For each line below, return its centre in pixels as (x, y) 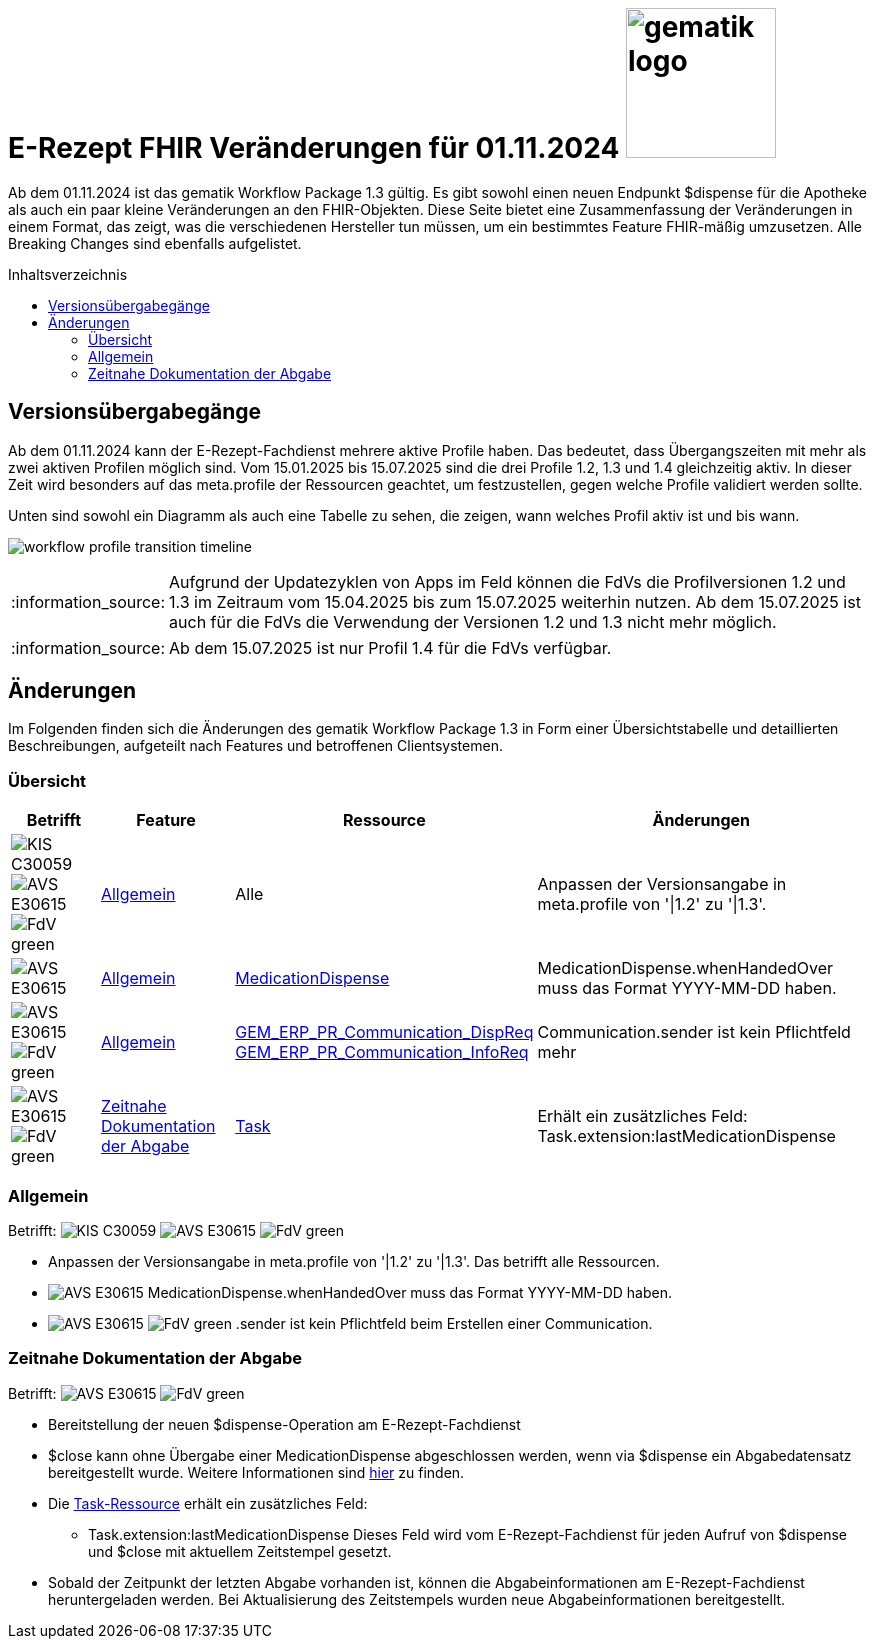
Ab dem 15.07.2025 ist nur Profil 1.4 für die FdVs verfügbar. (390, 647)
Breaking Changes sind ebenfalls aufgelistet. (155, 243)
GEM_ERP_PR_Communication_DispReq (384, 1032)
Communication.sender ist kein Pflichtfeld (694, 1032)
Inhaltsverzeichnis (68, 274)
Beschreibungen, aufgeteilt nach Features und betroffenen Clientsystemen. (255, 746)
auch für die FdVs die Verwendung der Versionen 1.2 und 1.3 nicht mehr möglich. (473, 621)
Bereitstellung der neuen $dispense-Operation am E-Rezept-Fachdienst (284, 1424)
